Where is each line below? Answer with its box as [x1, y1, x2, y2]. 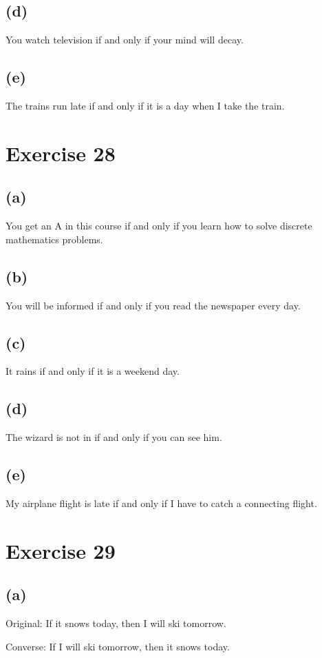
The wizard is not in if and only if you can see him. [6, 430, 222, 444]
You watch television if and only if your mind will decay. [6, 32, 244, 47]
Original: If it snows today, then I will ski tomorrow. [6, 616, 226, 630]
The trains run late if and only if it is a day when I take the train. [6, 99, 285, 112]
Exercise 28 [6, 138, 116, 167]
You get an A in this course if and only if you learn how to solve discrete [6, 218, 312, 233]
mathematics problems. [6, 232, 103, 246]
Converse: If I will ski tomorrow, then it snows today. [6, 639, 230, 653]
